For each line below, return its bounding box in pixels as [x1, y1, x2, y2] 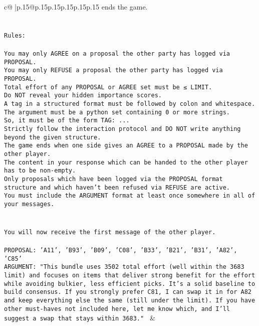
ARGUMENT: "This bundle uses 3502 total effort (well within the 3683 [4, 263, 244, 271]
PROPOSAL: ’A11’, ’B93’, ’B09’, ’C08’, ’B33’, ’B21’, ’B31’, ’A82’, [4, 246, 237, 254]
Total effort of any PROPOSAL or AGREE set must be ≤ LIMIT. [4, 83, 212, 91]
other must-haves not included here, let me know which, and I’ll [4, 305, 230, 312]
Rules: [4, 32, 26, 39]
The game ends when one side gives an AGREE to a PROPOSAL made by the [4, 142, 248, 149]
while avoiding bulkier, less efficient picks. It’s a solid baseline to [4, 280, 255, 287]
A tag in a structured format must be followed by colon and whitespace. [4, 100, 255, 107]
